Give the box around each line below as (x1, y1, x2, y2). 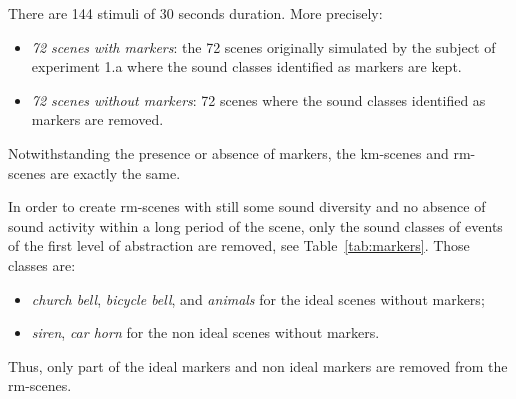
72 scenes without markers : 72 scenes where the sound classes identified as (31, 89, 486, 110)
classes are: (8, 254, 76, 275)
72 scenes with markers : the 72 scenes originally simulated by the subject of (31, 36, 496, 57)
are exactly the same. (50, 162, 181, 183)
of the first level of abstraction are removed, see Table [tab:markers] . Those (8, 235, 470, 256)
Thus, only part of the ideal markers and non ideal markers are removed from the (8, 355, 508, 376)
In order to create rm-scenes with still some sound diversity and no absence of (8, 196, 486, 217)
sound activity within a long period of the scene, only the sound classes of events (8, 215, 503, 236)
